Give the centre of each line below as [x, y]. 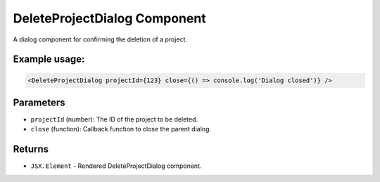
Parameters [39, 102]
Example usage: [49, 59]
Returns [31, 149]
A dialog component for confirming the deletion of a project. [100, 39]
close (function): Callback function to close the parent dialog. [121, 129]
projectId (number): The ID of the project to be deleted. [114, 119]
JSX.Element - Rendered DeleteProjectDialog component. [116, 166]
